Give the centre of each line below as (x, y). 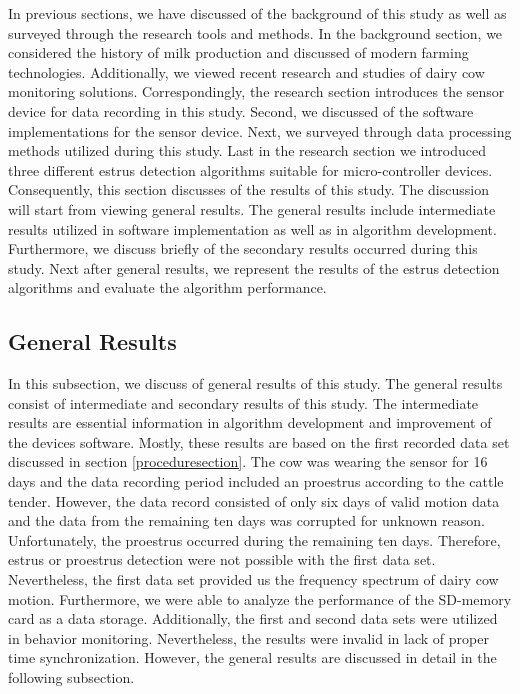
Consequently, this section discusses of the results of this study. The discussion (248, 189)
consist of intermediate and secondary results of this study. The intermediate (243, 402)
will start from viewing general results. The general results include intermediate (252, 208)
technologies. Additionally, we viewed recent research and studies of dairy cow (246, 71)
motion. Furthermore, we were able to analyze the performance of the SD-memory (260, 598)
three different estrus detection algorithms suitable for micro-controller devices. (250, 169)
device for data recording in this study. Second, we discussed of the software (241, 110)
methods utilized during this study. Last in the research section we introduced (247, 150)
